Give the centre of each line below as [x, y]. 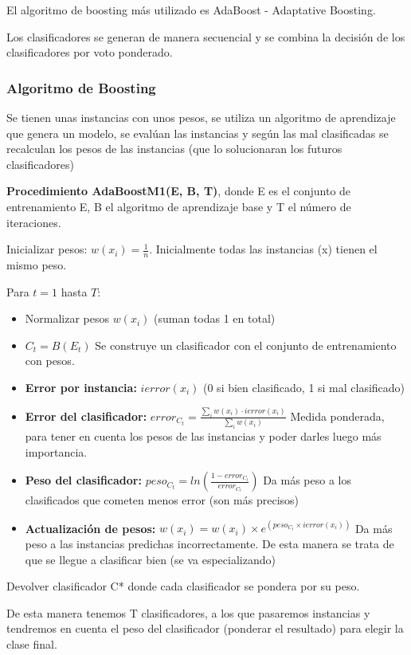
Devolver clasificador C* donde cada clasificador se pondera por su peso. [183, 586]
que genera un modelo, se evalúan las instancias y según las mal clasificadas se [198, 133]
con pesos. [50, 361]
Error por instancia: [81, 387]
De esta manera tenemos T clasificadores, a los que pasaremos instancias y [188, 612]
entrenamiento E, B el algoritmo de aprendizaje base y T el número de [179, 206]
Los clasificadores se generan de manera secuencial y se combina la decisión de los [206, 36]
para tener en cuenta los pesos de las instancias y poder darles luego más [203, 436]
